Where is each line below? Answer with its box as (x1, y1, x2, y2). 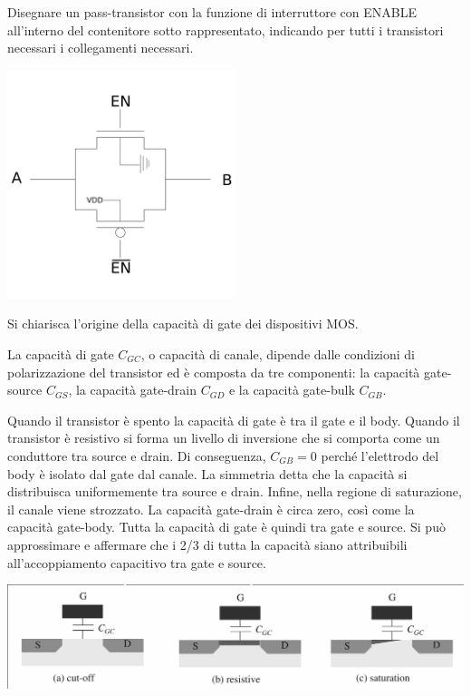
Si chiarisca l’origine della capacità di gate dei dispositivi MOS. (7, 314, 359, 333)
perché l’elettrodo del (321, 446, 439, 465)
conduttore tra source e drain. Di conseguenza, (7, 446, 266, 465)
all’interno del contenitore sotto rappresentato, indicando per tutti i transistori (7, 20, 444, 39)
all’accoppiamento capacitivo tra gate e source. (7, 553, 266, 572)
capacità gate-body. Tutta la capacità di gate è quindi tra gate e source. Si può (7, 517, 446, 536)
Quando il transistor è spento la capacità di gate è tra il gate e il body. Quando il (7, 410, 460, 429)
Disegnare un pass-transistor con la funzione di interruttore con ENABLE (7, 3, 417, 21)
